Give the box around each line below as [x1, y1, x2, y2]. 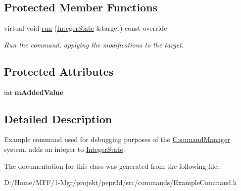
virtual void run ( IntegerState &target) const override [4, 23, 167, 33]
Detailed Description [4, 111, 112, 126]
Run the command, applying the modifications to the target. [4, 39, 184, 49]
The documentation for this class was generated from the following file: [4, 160, 219, 171]
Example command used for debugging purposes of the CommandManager [4, 134, 230, 144]
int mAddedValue [4, 87, 64, 97]
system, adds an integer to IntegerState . [4, 143, 125, 154]
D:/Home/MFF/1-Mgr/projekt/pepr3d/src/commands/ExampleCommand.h [4, 177, 237, 188]
